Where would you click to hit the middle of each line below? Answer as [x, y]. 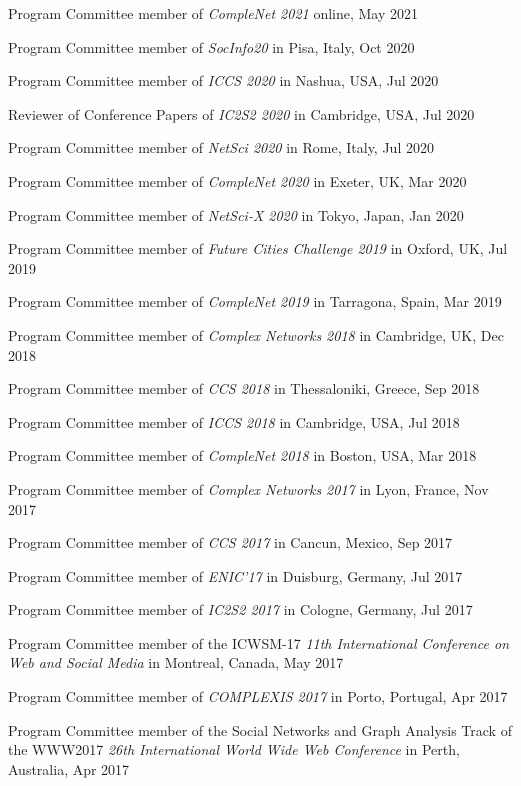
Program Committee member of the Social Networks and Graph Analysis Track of [260, 729]
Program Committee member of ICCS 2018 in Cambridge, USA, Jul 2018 [234, 421]
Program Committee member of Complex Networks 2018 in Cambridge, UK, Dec [256, 334]
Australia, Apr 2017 [69, 768]
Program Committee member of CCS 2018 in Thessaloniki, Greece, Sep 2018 [244, 388]
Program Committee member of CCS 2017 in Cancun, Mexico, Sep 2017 [230, 542]
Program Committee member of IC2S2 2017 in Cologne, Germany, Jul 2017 [240, 609]
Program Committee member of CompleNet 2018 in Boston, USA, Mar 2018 [242, 455]
